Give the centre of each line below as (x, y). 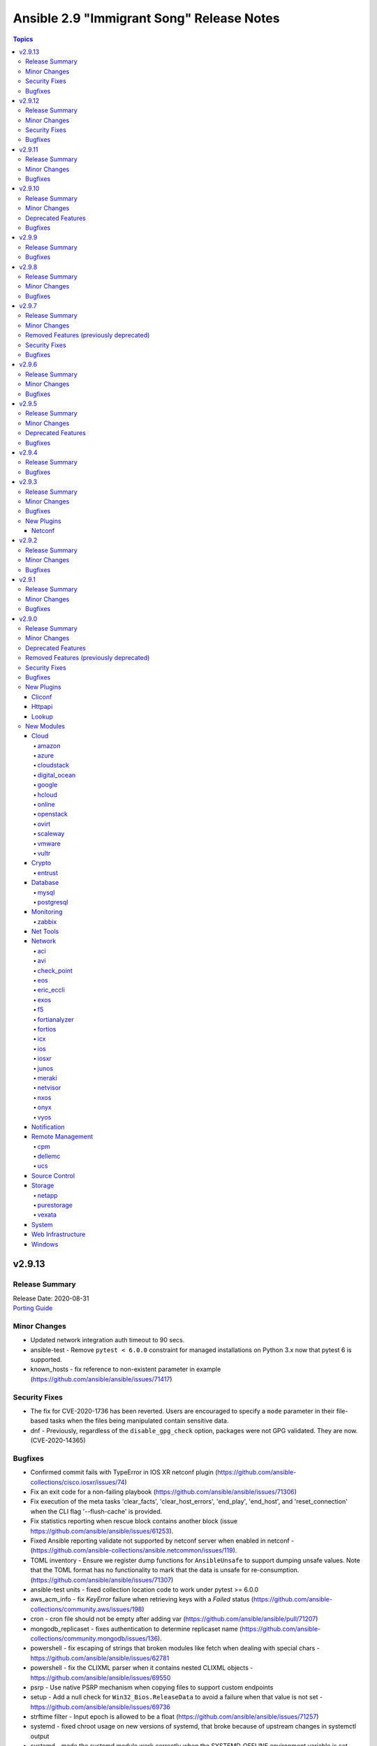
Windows (45, 1244)
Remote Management (62, 1137)
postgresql (53, 902)
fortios (47, 1029)
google (47, 785)
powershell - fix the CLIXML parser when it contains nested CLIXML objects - (142, 1668)
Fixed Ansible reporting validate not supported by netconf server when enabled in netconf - (162, 1541)
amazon (49, 746)
